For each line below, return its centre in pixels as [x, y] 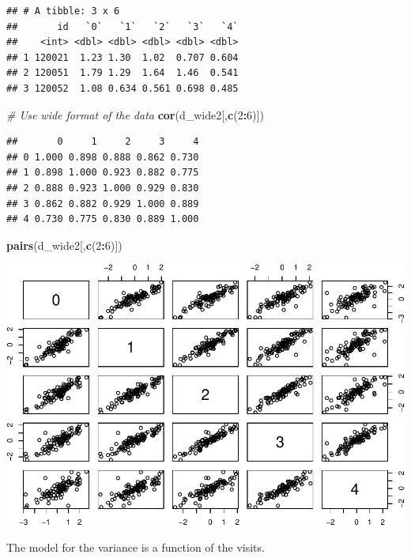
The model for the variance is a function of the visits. [136, 547]
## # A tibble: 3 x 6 [63, 11]
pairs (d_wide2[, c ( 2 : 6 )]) [64, 245]
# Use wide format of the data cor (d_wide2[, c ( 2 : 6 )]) [135, 114]
